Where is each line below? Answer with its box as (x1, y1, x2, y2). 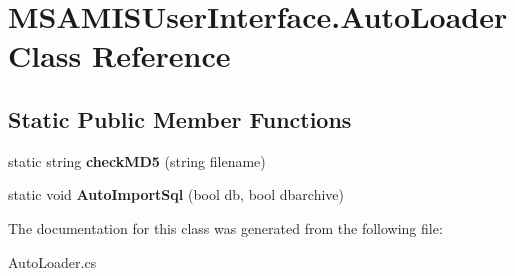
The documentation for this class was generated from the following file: (8, 217, 443, 238)
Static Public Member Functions (8, 103, 352, 134)
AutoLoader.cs (8, 251, 97, 272)
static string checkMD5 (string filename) (8, 150, 266, 171)
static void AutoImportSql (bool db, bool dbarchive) (8, 184, 344, 205)
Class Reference (8, 35, 231, 76)
